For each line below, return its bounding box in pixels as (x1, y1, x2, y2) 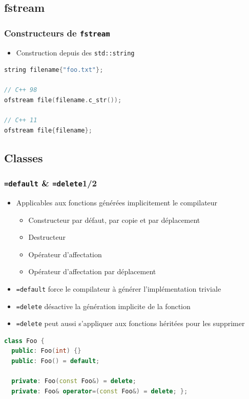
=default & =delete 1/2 (4, 177, 97, 189)
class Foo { (4, 337, 45, 345)
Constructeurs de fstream (4, 26, 110, 39)
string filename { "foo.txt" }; (4, 66, 103, 74)
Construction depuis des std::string (16, 47, 135, 58)
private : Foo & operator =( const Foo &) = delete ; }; (11, 387, 188, 395)
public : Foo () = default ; (11, 357, 100, 365)
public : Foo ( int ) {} (11, 347, 81, 355)
